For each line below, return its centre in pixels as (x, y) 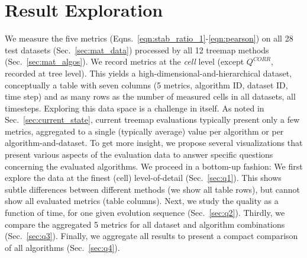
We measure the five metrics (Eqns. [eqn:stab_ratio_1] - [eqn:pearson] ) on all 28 (149, 38)
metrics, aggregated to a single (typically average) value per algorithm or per (144, 131)
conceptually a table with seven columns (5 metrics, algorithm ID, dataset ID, (146, 85)
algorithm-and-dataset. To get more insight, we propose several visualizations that (154, 143)
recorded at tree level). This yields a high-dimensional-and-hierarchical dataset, (148, 73)
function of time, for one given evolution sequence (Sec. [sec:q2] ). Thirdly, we (145, 213)
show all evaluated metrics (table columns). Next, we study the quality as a (142, 201)
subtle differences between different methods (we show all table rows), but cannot (152, 189)
